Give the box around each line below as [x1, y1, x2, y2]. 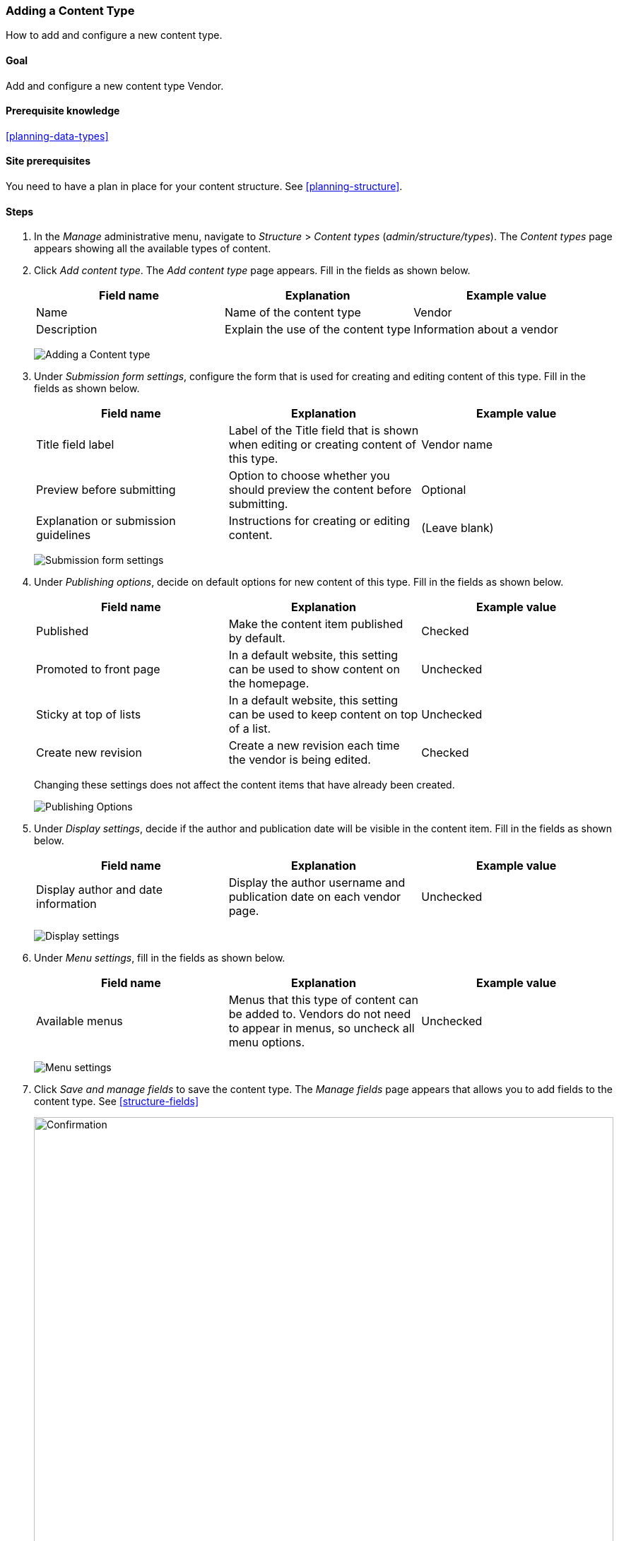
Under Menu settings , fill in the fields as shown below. [34, 952, 285, 964]
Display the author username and [228, 875, 406, 890]
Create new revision [36, 745, 142, 760]
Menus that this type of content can [228, 993, 418, 1008]
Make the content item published [228, 617, 403, 632]
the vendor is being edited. [228, 752, 371, 767]
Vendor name [421, 437, 493, 452]
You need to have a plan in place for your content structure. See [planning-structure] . [6, 180, 403, 193]
